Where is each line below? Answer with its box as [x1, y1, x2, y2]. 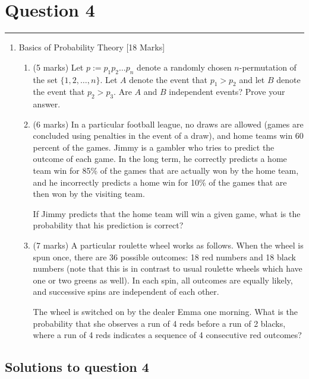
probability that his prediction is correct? [33, 219, 184, 231]
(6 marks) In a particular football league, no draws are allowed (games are [33, 117, 304, 130]
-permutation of [239, 60, 297, 73]
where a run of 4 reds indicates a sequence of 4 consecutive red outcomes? [33, 329, 302, 341]
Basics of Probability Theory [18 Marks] [18, 41, 165, 53]
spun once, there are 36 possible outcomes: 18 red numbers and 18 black [33, 250, 296, 263]
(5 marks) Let [33, 60, 84, 73]
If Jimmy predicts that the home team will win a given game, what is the [33, 207, 301, 219]
